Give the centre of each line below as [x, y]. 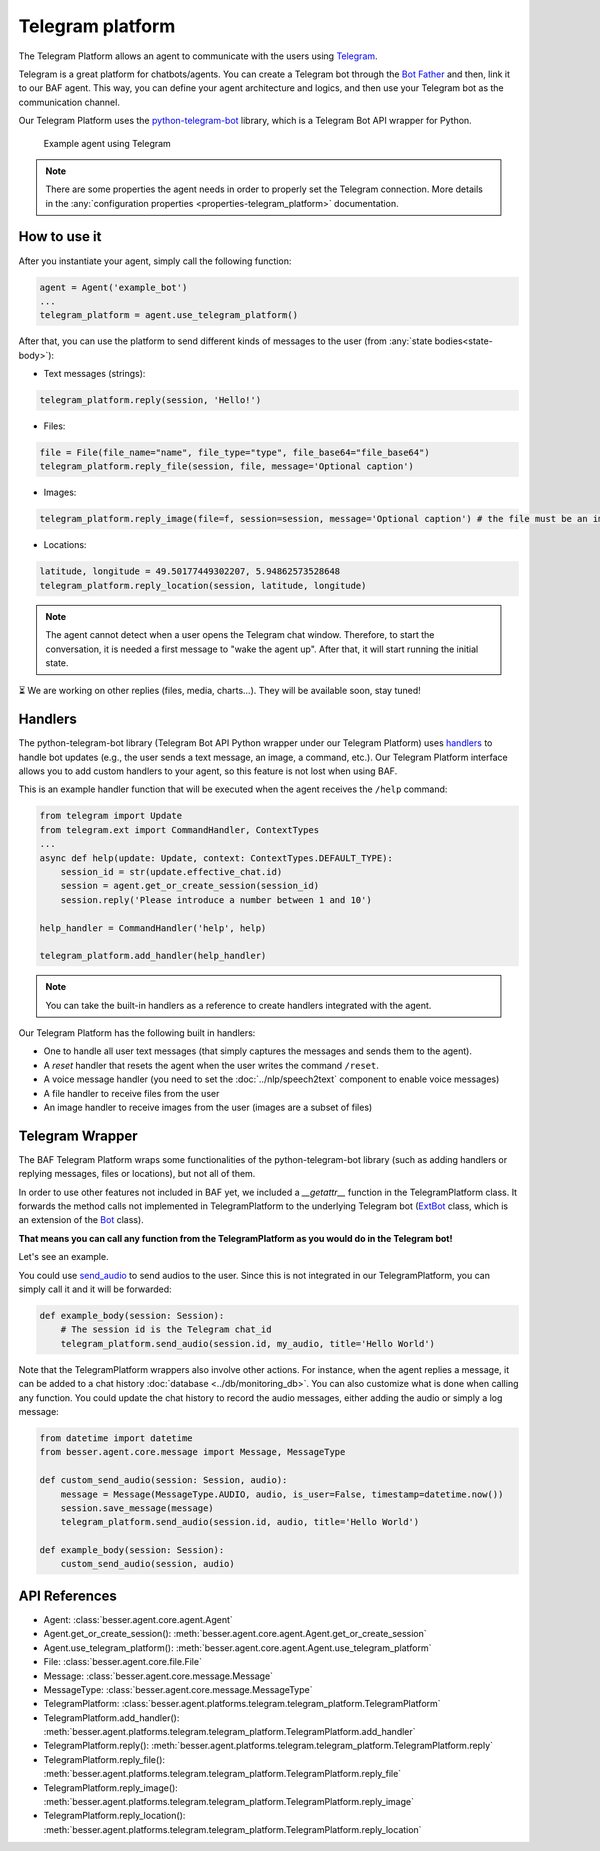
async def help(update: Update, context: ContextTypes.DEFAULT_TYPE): [216, 858]
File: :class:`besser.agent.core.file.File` [122, 1662]
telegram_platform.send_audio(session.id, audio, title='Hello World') [240, 1522]
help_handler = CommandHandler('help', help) [153, 928]
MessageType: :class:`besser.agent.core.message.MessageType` [178, 1689]
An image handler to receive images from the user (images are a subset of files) [208, 1107]
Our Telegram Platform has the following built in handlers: [137, 1033]
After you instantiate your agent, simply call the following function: [155, 261]
